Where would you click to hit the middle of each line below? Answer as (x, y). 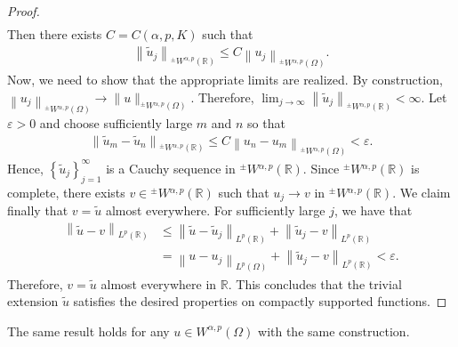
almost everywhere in (159, 283)
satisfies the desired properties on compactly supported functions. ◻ (260, 301)
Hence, (25, 168)
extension (33, 301)
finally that (38, 210)
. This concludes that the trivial (315, 283)
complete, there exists (66, 192)
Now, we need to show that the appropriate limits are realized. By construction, (225, 80)
